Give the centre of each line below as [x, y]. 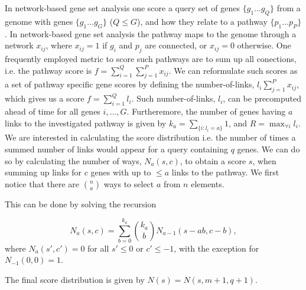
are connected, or [176, 45]
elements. [208, 183]
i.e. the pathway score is [48, 70]
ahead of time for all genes [53, 111]
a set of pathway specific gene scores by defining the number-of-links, [130, 84]
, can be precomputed [262, 98]
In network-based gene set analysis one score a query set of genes [123, 8]
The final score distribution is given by [75, 280]
